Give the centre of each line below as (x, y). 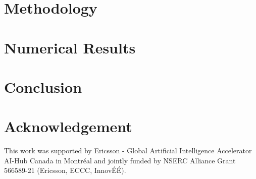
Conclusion (43, 86)
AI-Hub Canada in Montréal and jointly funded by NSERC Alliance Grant (120, 160)
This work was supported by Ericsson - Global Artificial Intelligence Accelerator (128, 151)
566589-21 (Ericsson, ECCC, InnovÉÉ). (65, 170)
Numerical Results (70, 47)
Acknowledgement (68, 126)
